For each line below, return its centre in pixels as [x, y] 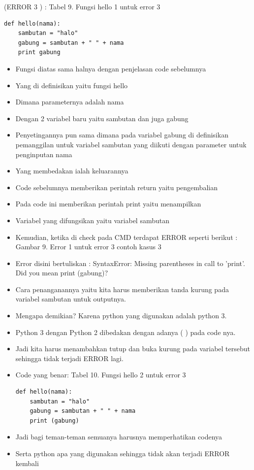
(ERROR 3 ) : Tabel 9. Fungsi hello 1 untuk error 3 [82, 6]
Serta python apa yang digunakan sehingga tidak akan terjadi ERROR [123, 453]
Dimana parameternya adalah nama [70, 102]
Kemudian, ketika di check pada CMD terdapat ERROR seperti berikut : [127, 237]
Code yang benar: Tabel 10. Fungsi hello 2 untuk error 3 [101, 375]
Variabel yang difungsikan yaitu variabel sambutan [92, 220]
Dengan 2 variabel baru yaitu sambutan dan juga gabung [102, 118]
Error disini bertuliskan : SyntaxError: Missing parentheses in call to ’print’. [130, 263]
